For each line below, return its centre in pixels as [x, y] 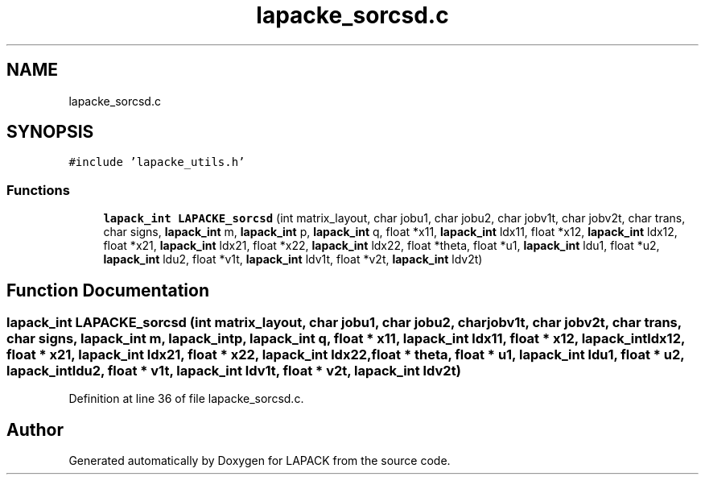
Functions [38, 190]
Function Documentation [108, 290]
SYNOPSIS [50, 132]
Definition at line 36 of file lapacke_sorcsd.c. [186, 399]
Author [35, 429]
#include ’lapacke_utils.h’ [157, 162]
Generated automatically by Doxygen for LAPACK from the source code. [260, 461]
